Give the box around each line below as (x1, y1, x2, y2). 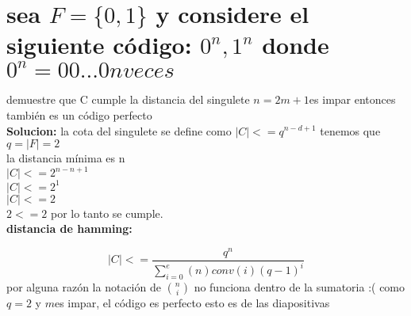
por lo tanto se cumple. (50, 204, 163, 221)
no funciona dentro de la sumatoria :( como (194, 279, 405, 295)
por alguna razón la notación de (6, 279, 161, 295)
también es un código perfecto (6, 106, 152, 123)
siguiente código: (6, 29, 192, 61)
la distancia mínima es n (6, 150, 125, 166)
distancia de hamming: (6, 220, 133, 237)
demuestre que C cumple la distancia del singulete (6, 91, 250, 108)
